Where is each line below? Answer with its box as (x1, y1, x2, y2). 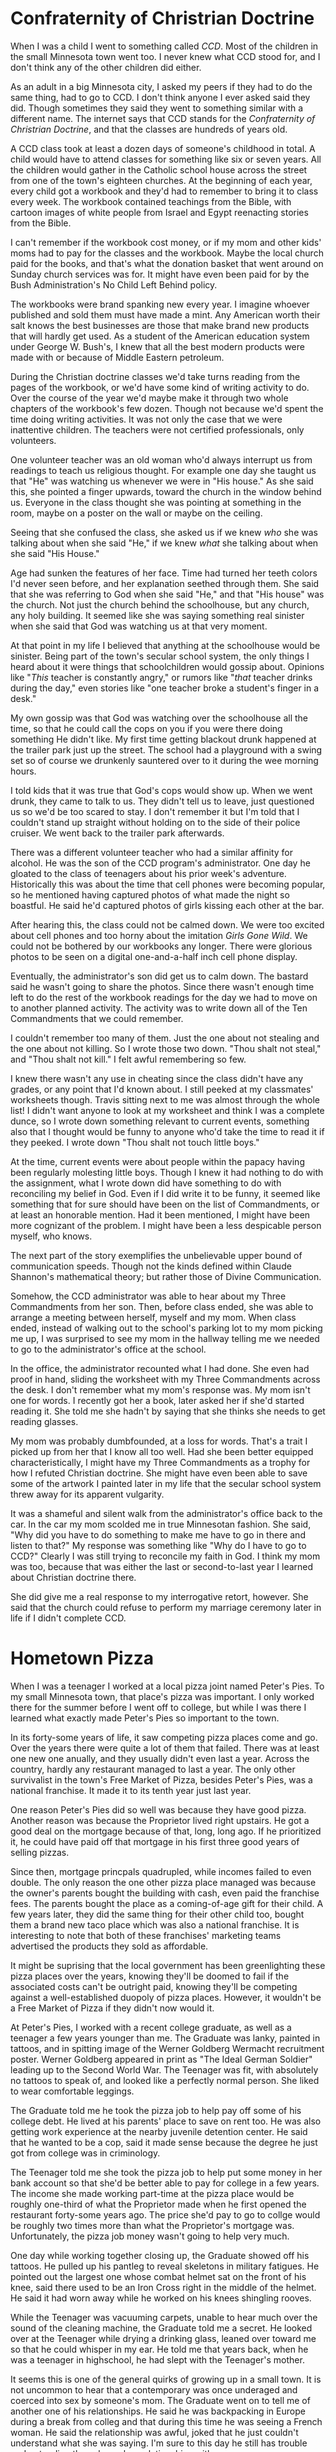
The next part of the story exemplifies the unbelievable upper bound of (10, 1249, 303, 1261)
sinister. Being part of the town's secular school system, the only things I (10, 650, 310, 662)
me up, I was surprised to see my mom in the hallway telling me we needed (10, 1332, 320, 1344)
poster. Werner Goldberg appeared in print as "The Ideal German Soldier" (10, 2053, 313, 2065)
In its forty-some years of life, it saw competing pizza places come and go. (10, 1731, 318, 1743)
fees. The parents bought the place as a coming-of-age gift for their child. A (10, 1897, 324, 1909)
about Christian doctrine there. (10, 1571, 137, 1583)
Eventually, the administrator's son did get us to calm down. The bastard (10, 970, 309, 982)
